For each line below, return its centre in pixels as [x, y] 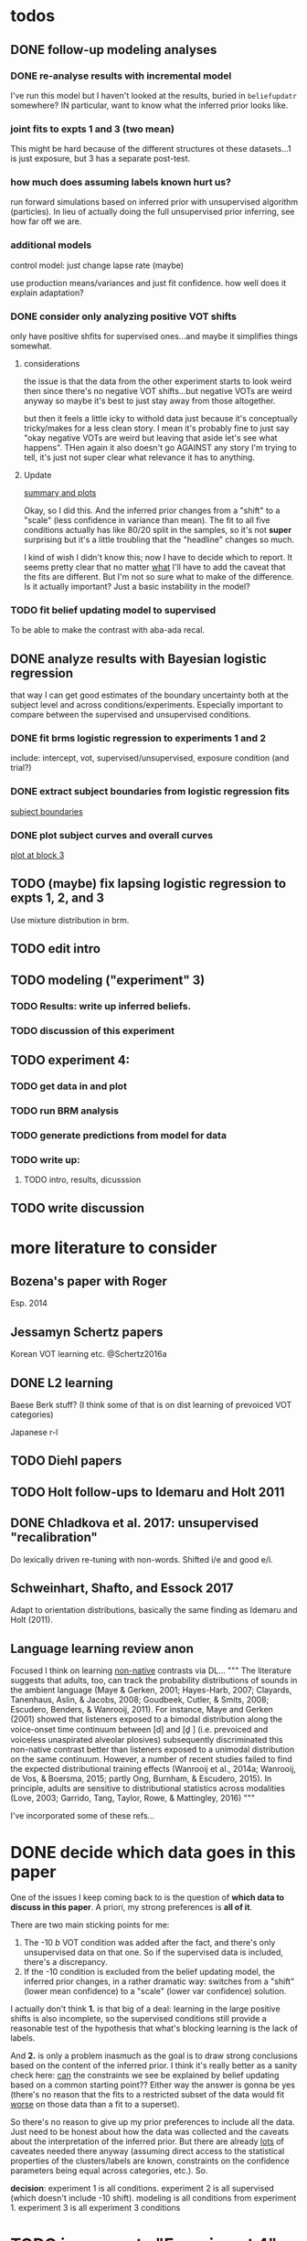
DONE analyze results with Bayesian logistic [139, 659]
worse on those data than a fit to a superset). [95, 2105]
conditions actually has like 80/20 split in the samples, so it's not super [157, 530]
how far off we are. [46, 221]
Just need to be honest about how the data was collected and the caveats [150, 2132]
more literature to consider [114, 1248]
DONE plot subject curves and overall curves [112, 835]
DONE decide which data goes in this [153, 1853]
